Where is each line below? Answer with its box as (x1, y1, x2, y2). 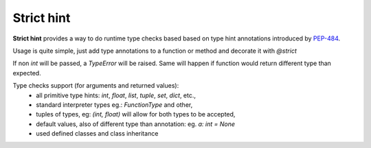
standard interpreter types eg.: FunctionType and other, (36, 100, 193, 109)
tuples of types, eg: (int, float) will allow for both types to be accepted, (36, 110, 236, 119)
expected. (12, 69, 41, 77)
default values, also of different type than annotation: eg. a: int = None (36, 120, 236, 128)
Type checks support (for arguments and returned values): (12, 82, 179, 90)
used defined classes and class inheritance (36, 129, 159, 138)
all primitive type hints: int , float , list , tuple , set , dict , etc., (36, 91, 196, 99)
